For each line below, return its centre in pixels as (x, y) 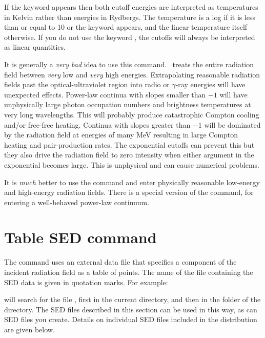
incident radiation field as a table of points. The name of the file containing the (129, 272)
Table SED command (80, 237)
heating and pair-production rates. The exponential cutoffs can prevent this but (129, 144)
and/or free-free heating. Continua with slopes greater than (97, 124)
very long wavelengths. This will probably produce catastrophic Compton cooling (132, 114)
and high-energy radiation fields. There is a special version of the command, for (129, 192)
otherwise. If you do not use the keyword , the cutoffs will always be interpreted (130, 37)
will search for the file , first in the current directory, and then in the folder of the (132, 299)
